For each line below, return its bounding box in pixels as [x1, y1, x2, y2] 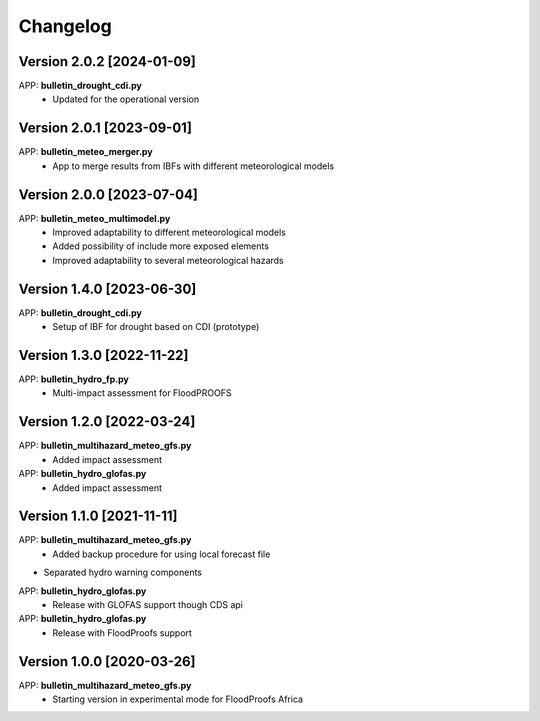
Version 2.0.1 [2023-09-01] [18, 120, 192, 137]
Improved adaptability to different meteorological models [52, 226, 287, 239]
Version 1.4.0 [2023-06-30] [18, 280, 197, 297]
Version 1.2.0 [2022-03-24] [18, 413, 196, 430]
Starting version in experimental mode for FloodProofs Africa [52, 693, 304, 705]
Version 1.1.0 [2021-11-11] [18, 508, 178, 525]
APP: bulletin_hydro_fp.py [18, 373, 129, 385]
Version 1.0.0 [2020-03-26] [18, 653, 196, 670]
